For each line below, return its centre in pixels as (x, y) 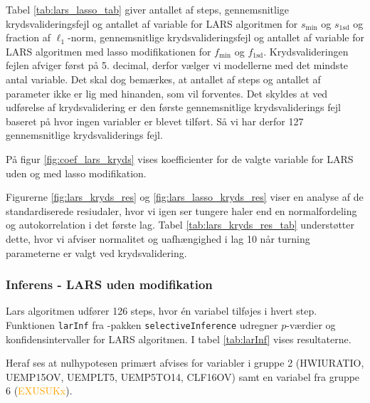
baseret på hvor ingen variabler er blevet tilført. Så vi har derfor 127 (155, 121)
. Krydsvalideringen (306, 51)
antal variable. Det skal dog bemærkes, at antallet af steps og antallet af (163, 79)
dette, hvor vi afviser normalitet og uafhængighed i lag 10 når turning (158, 238)
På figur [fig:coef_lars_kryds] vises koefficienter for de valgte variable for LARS (180, 158)
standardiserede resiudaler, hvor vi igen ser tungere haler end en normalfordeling (181, 210)
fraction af (28, 37)
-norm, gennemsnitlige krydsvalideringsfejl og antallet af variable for (216, 37)
